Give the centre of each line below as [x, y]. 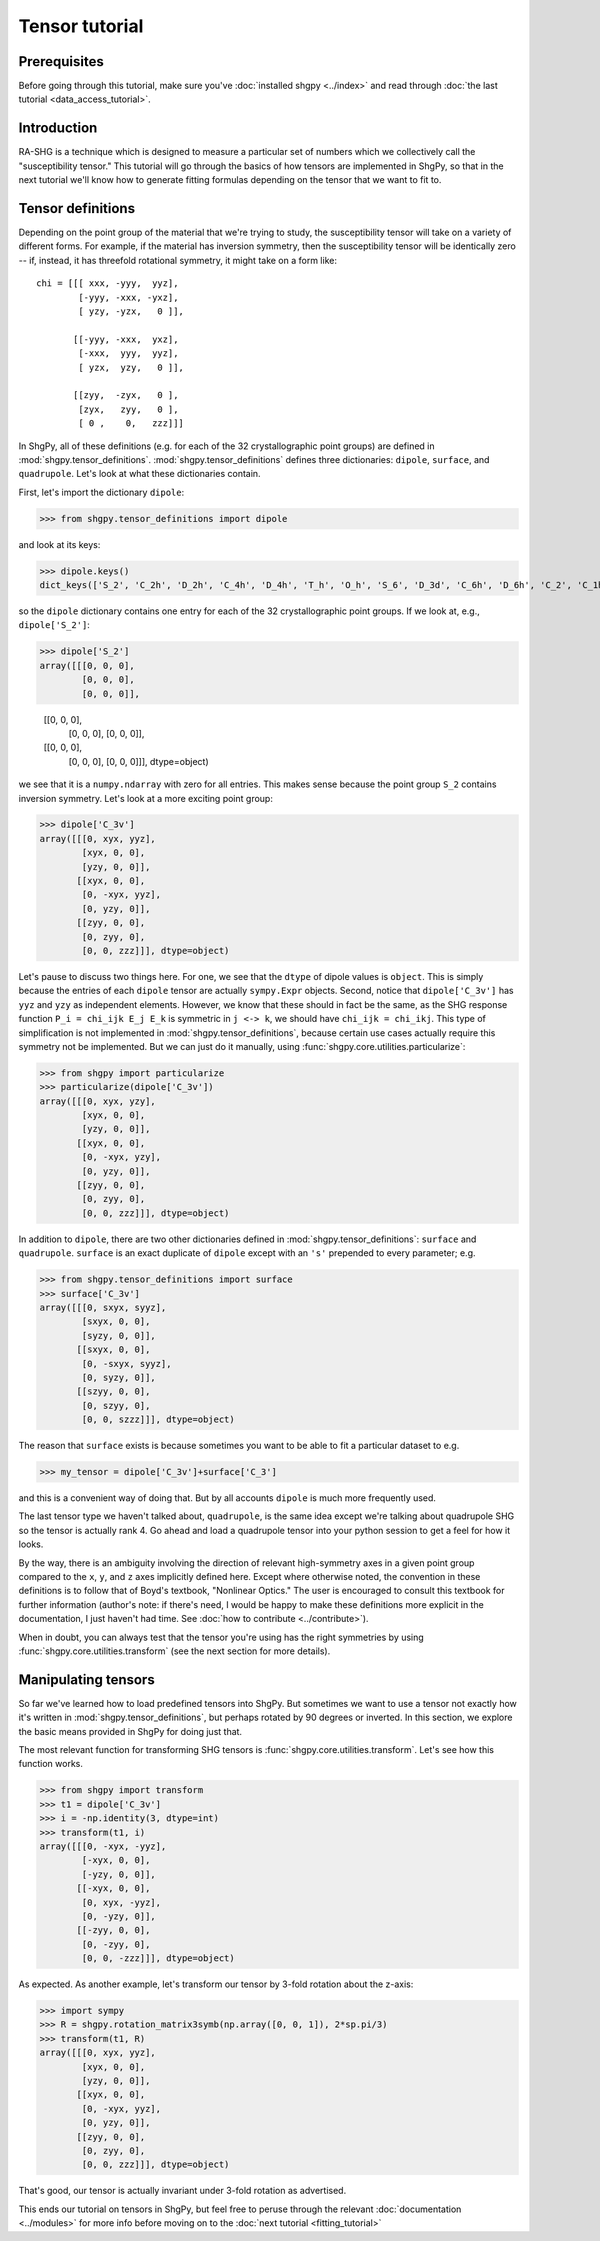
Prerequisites [61, 61]
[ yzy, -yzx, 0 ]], [131, 311]
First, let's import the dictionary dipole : [101, 492]
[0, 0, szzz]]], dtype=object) [158, 1419]
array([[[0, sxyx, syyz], [103, 1307]
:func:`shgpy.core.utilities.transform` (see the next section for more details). [174, 1651]
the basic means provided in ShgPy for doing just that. [130, 1731]
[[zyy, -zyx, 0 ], [126, 395]
